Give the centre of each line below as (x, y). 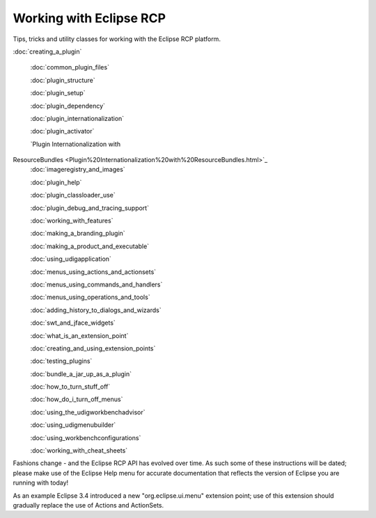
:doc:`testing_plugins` (61, 361)
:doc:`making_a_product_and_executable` (90, 246)
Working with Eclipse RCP (89, 18)
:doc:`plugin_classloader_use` (73, 195)
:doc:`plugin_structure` (63, 80)
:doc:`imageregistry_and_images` (78, 170)
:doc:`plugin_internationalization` (77, 118)
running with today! (41, 483)
